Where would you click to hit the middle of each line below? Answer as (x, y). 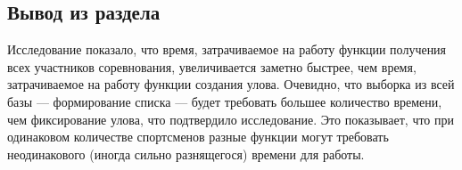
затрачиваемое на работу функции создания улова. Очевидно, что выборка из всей (231, 84)
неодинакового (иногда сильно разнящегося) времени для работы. (186, 154)
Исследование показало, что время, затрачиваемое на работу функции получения (227, 49)
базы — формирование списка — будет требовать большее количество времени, (225, 101)
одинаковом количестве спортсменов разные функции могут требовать (198, 137)
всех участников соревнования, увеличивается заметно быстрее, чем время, (212, 66)
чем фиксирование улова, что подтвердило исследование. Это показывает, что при (231, 119)
